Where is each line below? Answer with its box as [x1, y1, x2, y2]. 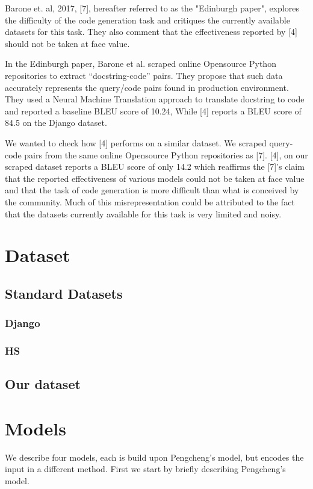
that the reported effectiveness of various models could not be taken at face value [5, 172, 305, 184]
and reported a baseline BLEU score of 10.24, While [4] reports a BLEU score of [5, 104, 302, 117]
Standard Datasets [5, 284, 123, 302]
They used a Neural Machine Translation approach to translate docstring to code [5, 93, 305, 105]
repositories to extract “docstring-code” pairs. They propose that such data [5, 69, 283, 81]
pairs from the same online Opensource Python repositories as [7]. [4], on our [24, 148, 308, 161]
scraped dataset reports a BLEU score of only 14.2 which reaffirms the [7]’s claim [5, 160, 305, 173]
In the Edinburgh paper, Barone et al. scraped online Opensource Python [5, 57, 276, 70]
